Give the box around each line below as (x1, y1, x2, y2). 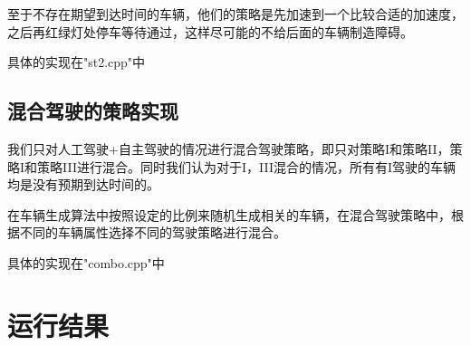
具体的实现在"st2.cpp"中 (7, 53, 146, 72)
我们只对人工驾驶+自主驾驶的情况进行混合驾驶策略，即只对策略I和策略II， (7, 139, 450, 158)
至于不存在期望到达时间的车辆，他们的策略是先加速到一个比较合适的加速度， (7, 5, 464, 23)
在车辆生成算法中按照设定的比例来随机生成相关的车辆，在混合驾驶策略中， (7, 205, 451, 224)
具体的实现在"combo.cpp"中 (7, 253, 165, 272)
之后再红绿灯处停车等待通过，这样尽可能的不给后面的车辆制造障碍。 (7, 22, 413, 41)
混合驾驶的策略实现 (7, 97, 178, 125)
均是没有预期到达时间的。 (7, 175, 159, 194)
